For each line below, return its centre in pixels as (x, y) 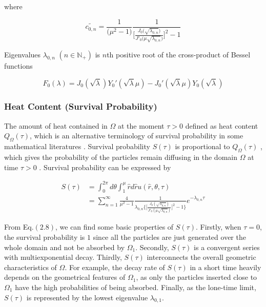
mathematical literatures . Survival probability (77, 146)
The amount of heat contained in (56, 125)
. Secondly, (152, 247)
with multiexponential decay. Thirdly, (63, 257)
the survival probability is (45, 237)
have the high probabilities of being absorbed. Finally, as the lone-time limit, (136, 287)
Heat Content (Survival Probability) (81, 106)
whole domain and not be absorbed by (65, 247)
